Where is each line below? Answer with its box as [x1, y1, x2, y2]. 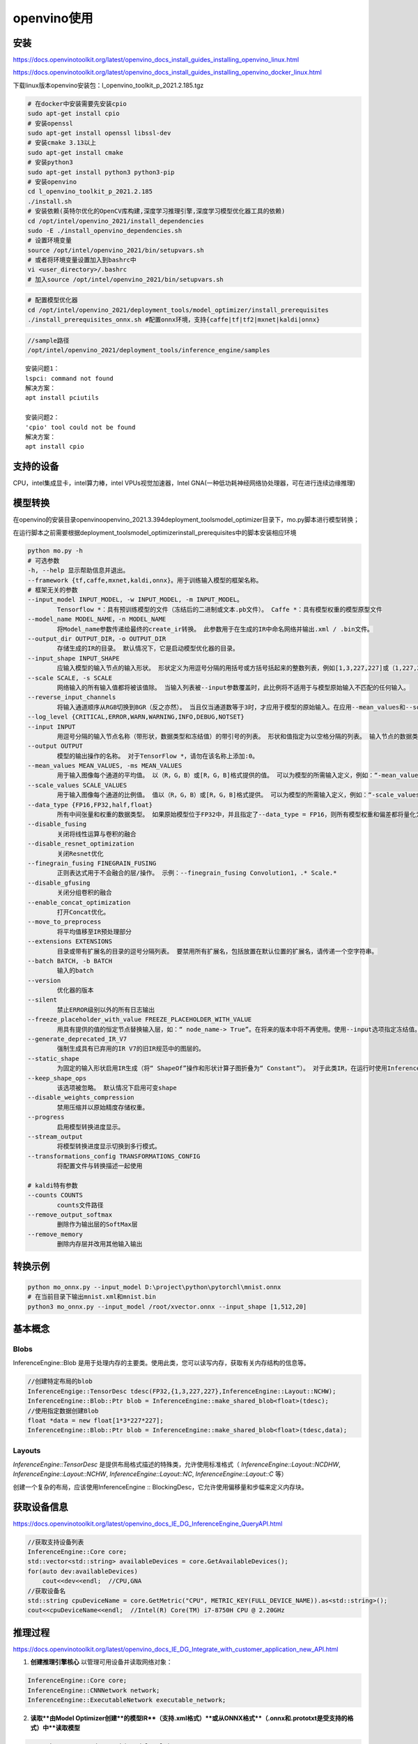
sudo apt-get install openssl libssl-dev [27, 129, 171, 137]
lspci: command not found [25, 374, 114, 382]
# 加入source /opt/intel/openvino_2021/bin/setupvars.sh [27, 276, 224, 283]
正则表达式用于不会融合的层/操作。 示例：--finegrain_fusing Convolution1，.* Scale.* [56, 869, 337, 877]
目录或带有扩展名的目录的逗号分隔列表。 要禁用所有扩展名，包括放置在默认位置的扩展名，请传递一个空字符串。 [56, 947, 378, 955]
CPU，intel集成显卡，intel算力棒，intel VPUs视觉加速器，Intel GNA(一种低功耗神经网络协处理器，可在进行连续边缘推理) [13, 479, 355, 488]
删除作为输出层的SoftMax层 [56, 1221, 139, 1228]
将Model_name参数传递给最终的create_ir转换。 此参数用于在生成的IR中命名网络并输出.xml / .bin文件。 [56, 625, 374, 633]
